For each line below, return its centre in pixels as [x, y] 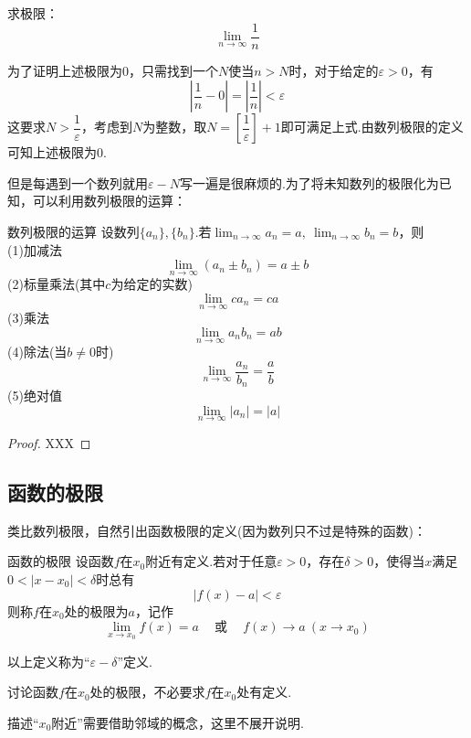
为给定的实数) [152, 284]
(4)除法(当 [37, 352]
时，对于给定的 [334, 70]
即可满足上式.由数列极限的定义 [372, 127]
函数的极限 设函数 [61, 561]
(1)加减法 [35, 249]
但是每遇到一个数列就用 [78, 182]
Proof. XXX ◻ [49, 442]
